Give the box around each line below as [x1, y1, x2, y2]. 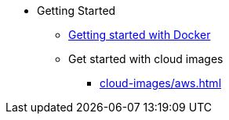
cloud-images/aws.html [100, 76, 222, 90]
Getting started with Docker [68, 28, 211, 41]
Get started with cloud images [68, 52, 224, 65]
